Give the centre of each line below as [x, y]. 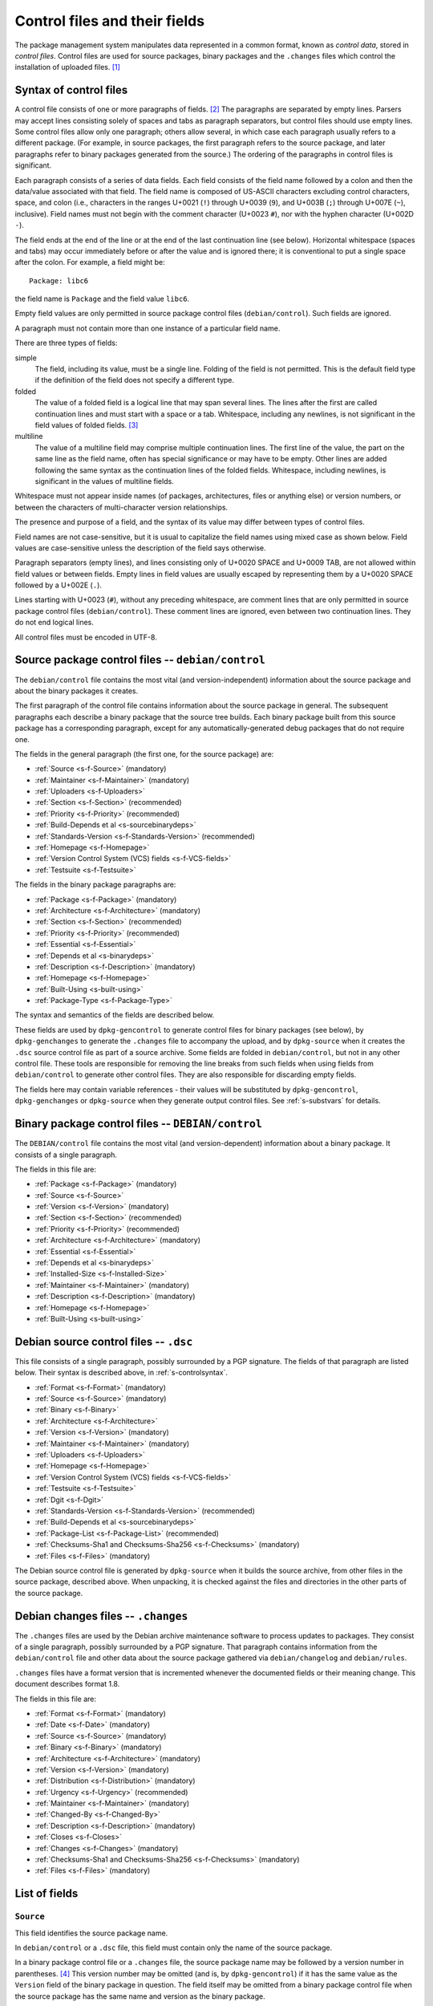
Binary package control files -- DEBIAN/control [138, 1124]
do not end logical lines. [54, 623]
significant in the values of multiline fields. [104, 481]
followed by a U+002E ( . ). [58, 585]
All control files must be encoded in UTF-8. [86, 637]
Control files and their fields [109, 21]
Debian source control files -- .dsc [104, 1341]
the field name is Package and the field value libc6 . [102, 299]
